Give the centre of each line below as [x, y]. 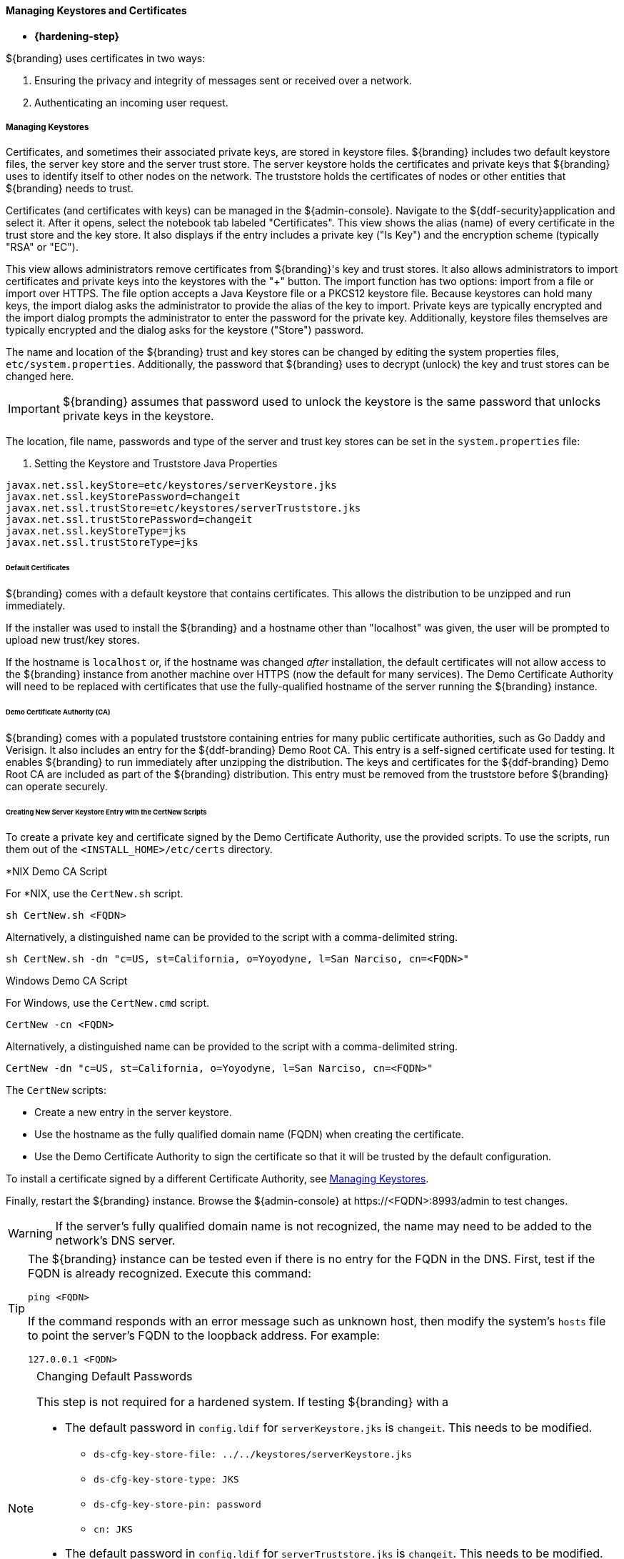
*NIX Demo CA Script [57, 872]
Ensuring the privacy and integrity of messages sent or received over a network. [223, 80]
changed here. [40, 377]
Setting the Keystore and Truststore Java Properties [156, 464]
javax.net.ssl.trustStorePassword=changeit [129, 520]
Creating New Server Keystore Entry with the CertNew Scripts [106, 812]
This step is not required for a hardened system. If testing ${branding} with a [243, 1402]
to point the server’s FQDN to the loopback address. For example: [204, 1336]
